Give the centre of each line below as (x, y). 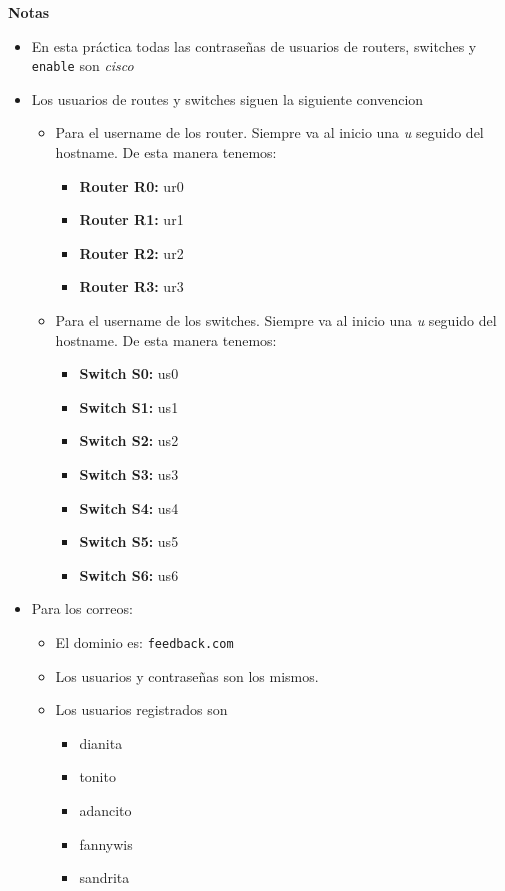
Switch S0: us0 (129, 373)
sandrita (104, 877)
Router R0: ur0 (131, 185)
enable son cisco (82, 65)
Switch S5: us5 (129, 541)
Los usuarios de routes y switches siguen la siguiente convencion (227, 98)
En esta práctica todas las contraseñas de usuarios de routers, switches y (254, 45)
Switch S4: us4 (129, 507)
